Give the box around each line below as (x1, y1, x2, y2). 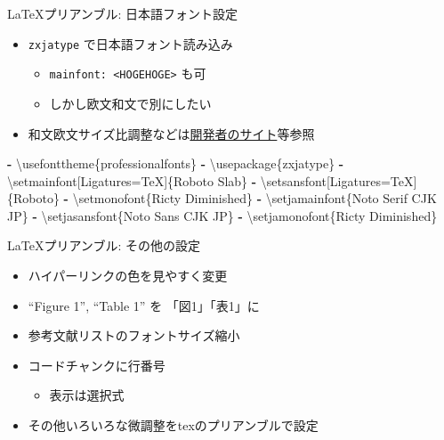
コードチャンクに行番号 (28, 355, 165, 374)
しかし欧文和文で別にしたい (49, 94, 212, 112)
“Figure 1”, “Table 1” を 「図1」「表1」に (28, 296, 260, 314)
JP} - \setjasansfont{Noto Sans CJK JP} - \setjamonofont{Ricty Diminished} (7, 206, 438, 224)
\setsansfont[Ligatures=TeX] (260, 171, 417, 190)
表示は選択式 (49, 386, 125, 404)
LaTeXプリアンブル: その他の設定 (7, 236, 200, 255)
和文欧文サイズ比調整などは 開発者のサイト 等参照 (28, 124, 315, 143)
